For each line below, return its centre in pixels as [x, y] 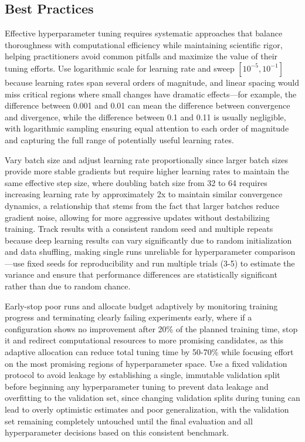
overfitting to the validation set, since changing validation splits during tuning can [152, 398]
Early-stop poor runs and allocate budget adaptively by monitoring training [141, 306]
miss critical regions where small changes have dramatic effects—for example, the [151, 94]
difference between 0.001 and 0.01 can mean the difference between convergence [148, 105]
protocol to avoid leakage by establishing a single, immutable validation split [143, 375]
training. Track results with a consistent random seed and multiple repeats [139, 229]
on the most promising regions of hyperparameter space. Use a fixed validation [146, 363]
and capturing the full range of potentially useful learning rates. [119, 139]
